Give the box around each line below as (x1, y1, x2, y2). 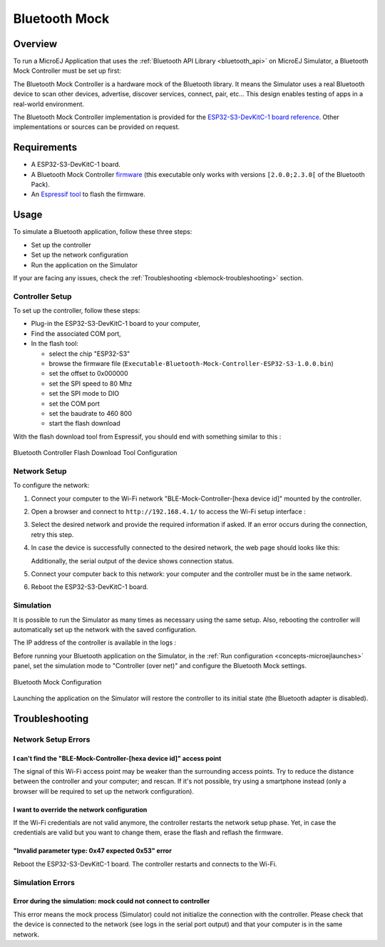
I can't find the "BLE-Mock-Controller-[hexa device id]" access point (13, 754, 222, 762)
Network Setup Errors (13, 734, 91, 744)
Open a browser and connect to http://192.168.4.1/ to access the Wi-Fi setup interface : (31, 507, 306, 516)
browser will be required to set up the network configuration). (13, 787, 194, 795)
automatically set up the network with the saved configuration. (13, 625, 197, 634)
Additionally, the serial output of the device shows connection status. (31, 556, 235, 565)
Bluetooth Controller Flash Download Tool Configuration (13, 449, 178, 457)
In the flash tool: (31, 339, 78, 348)
